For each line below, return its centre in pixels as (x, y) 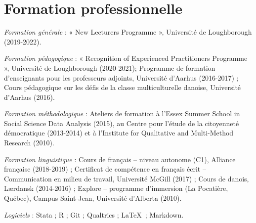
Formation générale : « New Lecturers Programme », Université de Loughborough (128, 32)
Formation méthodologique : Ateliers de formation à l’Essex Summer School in (122, 113)
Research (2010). (29, 143)
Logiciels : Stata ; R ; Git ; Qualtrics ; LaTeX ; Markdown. (94, 214)
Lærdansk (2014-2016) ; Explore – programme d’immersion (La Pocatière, (116, 188)
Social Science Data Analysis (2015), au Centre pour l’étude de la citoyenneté (122, 123)
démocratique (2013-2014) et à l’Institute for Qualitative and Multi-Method (119, 133)
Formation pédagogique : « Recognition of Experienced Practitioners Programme (126, 58)
